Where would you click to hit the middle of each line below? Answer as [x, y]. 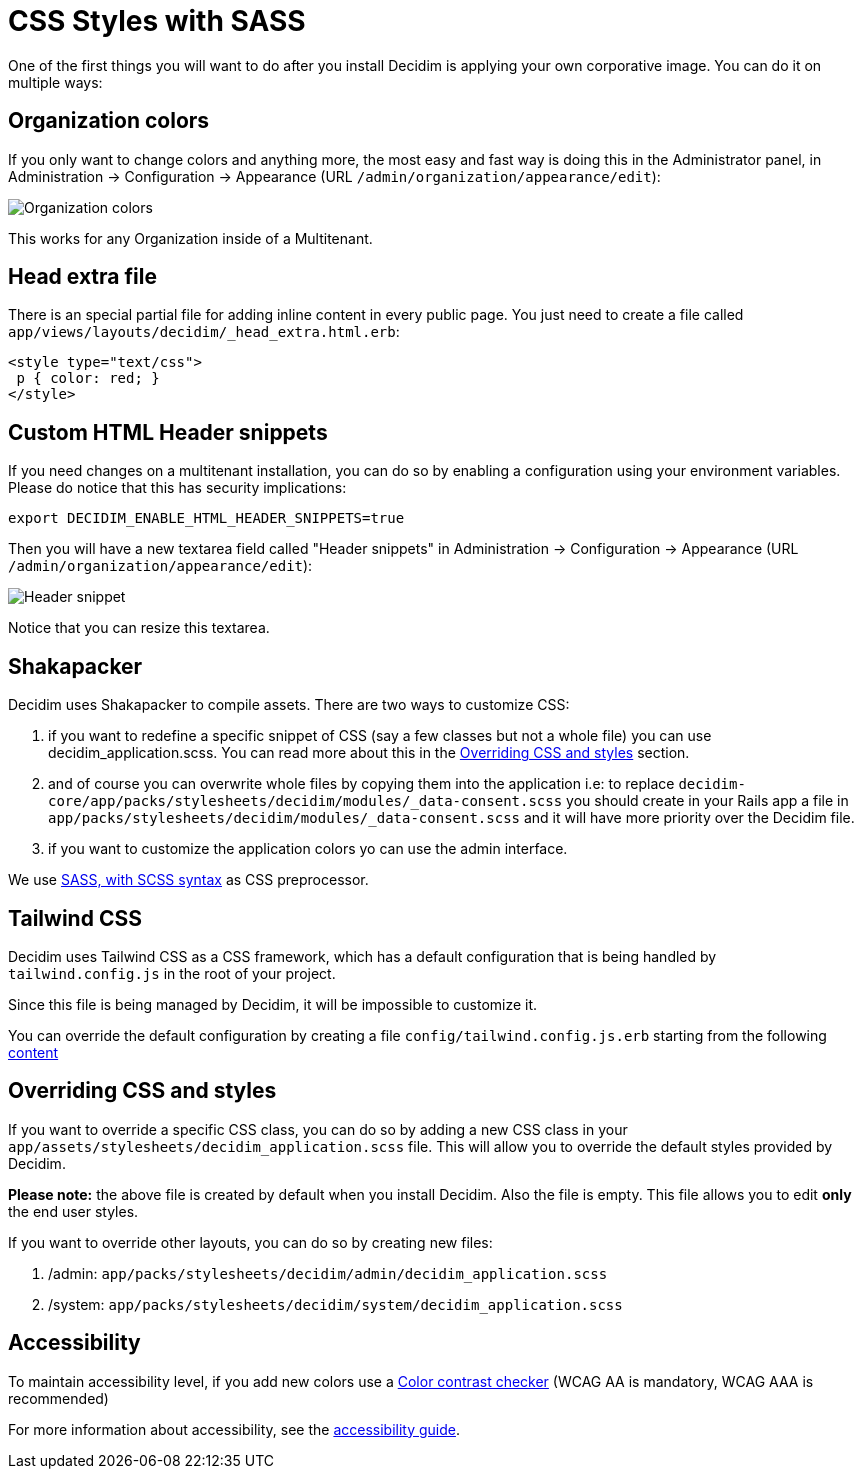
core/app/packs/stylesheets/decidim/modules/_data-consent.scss [305, 801]
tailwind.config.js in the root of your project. [172, 973]
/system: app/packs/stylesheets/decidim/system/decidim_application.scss [335, 1304]
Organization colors [109, 121]
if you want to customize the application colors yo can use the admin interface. [308, 849]
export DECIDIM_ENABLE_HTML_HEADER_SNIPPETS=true [206, 518]
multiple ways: [55, 82]
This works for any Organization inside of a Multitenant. [190, 238]
